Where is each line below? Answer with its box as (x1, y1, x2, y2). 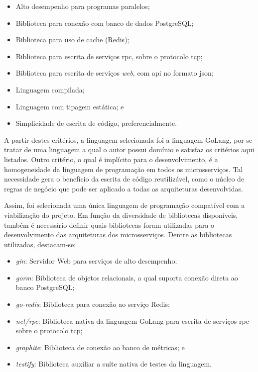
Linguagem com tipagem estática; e (15, 101, 124, 111)
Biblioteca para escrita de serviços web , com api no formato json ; (15, 68, 214, 78)
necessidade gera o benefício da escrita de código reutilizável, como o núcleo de (4, 174, 245, 184)
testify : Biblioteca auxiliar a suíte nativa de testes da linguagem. (15, 359, 212, 369)
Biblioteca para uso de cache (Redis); (15, 34, 129, 45)
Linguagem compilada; (15, 84, 85, 94)
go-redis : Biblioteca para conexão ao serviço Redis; (15, 299, 170, 309)
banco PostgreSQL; (15, 282, 75, 292)
